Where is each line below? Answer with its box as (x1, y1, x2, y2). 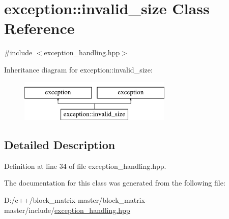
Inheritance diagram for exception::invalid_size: (4, 64, 153, 75)
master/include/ (4, 204, 54, 215)
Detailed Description (4, 137, 116, 153)
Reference (4, 18, 75, 39)
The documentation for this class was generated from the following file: (4, 177, 225, 188)
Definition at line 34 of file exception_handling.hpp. (4, 160, 166, 171)
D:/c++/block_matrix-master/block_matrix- (4, 195, 148, 205)
